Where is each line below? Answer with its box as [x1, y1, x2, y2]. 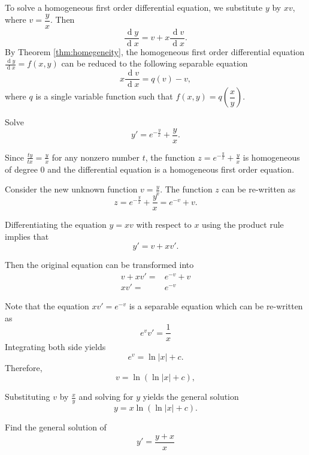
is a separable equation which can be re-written [129, 300, 303, 312]
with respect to [136, 218, 192, 231]
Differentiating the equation [5, 218, 107, 231]
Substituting [5, 390, 50, 403]
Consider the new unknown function [5, 183, 138, 195]
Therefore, [5, 361, 43, 373]
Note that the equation [5, 300, 89, 312]
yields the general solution [143, 390, 239, 403]
